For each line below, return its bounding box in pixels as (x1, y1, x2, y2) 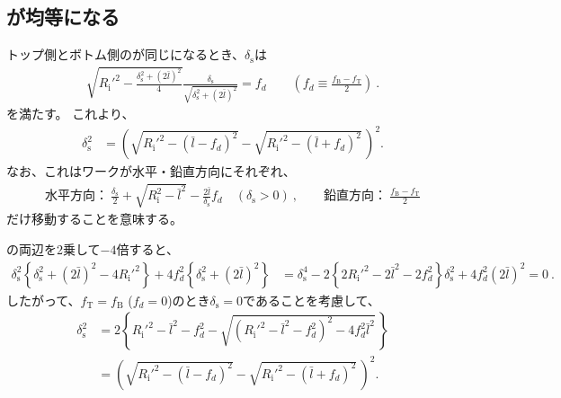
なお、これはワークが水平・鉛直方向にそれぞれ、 (6, 162, 296, 181)
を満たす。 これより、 (6, 104, 135, 123)
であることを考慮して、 (243, 290, 380, 309)
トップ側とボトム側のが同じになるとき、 (6, 45, 245, 64)
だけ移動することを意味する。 (6, 209, 183, 228)
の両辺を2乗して (6, 240, 101, 259)
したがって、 (6, 290, 81, 309)
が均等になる (6, 3, 120, 31)
